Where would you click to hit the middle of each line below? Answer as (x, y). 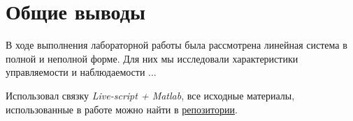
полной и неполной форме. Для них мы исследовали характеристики (152, 58)
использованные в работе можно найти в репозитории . (122, 109)
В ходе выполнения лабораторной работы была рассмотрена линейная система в (176, 45)
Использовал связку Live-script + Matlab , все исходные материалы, (150, 95)
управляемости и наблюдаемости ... (81, 72)
